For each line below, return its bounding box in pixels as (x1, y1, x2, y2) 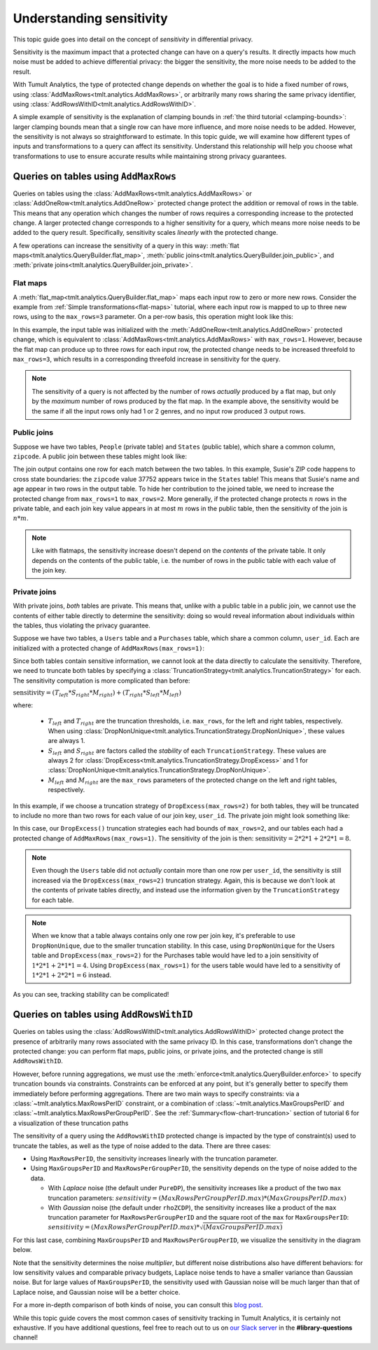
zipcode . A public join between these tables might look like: (13, 452, 188, 461)
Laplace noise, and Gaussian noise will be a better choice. (13, 1288, 181, 1296)
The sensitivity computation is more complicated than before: (13, 676, 190, 685)
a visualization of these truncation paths (13, 1119, 129, 1127)
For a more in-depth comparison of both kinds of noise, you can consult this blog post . (13, 1301, 264, 1309)
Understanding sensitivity (13, 11, 168, 26)
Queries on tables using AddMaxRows (13, 170, 176, 182)
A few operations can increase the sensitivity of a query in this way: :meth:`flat (13, 241, 239, 250)
